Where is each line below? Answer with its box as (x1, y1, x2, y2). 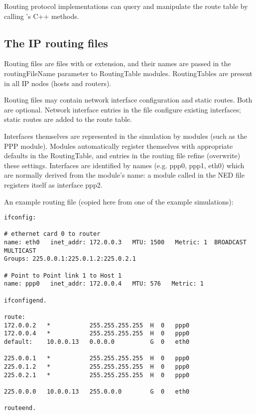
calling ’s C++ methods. (4, 10, 79, 21)
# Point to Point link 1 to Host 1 (4, 272, 122, 279)
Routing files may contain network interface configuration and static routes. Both (4, 95, 253, 105)
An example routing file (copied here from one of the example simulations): (4, 196, 234, 207)
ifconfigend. (4, 297, 47, 304)
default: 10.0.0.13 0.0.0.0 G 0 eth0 (4, 338, 190, 345)
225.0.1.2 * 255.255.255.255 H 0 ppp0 (4, 363, 190, 370)
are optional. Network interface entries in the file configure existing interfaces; (4, 104, 241, 114)
